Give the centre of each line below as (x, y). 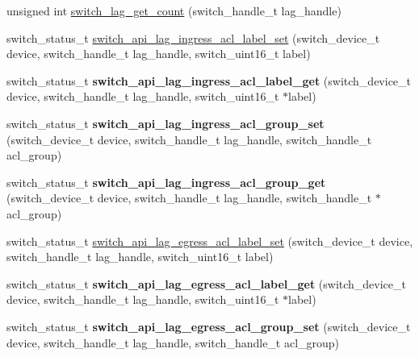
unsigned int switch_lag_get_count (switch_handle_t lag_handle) (174, 10)
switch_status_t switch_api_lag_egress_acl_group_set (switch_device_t (209, 326)
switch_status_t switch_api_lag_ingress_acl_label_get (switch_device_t (209, 80)
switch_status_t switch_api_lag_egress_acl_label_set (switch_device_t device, (210, 241)
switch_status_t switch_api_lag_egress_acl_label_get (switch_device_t (206, 283)
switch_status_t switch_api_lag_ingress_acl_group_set (166, 123)
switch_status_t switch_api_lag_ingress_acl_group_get (166, 182)
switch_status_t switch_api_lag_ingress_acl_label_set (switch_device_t (193, 37)
